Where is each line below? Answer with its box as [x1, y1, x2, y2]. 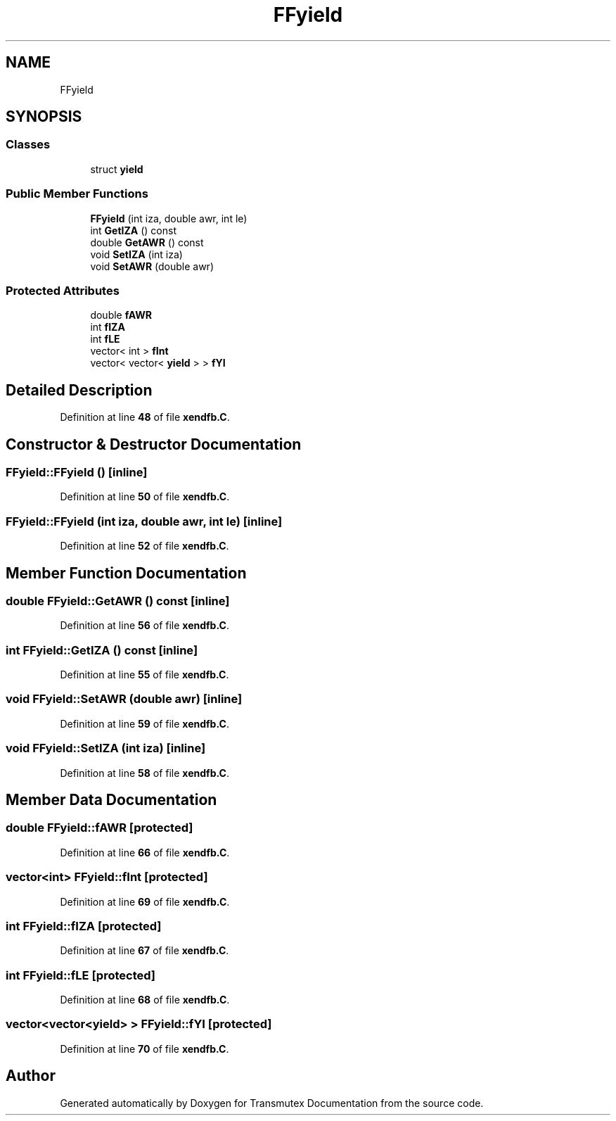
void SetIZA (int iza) [90, 248, 183, 260]
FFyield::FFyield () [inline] [6, 465, 148, 479]
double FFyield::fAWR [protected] [6, 821, 193, 835]
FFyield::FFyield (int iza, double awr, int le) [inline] [6, 514, 283, 528]
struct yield [90, 163, 143, 175]
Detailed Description [6, 381, 153, 399]
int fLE [90, 333, 120, 346]
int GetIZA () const [90, 224, 177, 236]
